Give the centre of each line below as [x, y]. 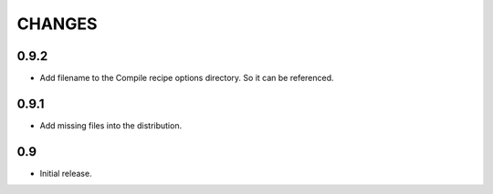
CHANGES [57, 24]
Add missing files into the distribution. [111, 125]
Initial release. [66, 173]
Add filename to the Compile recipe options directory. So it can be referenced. [187, 78]
